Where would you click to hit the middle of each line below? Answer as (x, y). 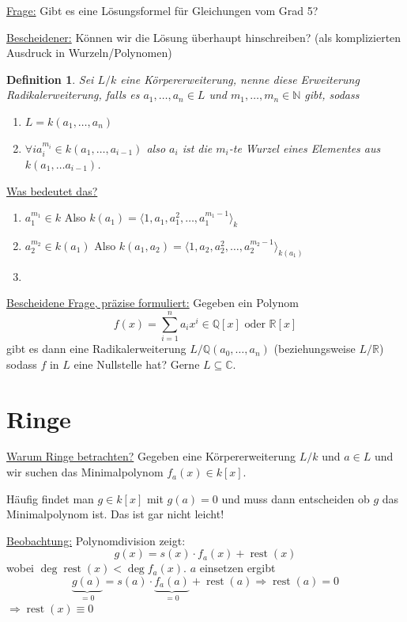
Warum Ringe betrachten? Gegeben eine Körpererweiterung (151, 456)
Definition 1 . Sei (50, 79)
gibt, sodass (332, 95)
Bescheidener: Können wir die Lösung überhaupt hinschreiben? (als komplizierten (204, 37)
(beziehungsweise (315, 349)
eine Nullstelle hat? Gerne (137, 364)
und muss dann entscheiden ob (296, 498)
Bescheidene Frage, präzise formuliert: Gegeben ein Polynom (153, 303)
